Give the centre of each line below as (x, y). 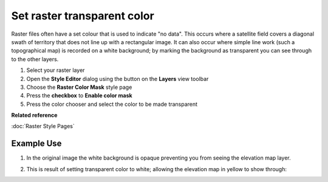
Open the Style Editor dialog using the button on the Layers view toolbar (118, 79)
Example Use (36, 144)
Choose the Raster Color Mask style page (79, 87)
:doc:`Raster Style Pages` (43, 126)
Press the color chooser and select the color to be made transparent (112, 104)
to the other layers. (35, 59)
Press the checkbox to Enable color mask (80, 96)
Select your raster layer (56, 70)
